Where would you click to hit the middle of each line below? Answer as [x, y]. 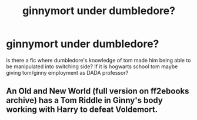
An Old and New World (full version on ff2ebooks [98, 91]
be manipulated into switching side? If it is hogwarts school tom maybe [92, 66]
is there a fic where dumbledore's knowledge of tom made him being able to [98, 60]
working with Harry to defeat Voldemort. [82, 110]
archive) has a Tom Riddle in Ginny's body [84, 100]
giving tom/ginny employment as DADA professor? [67, 72]
